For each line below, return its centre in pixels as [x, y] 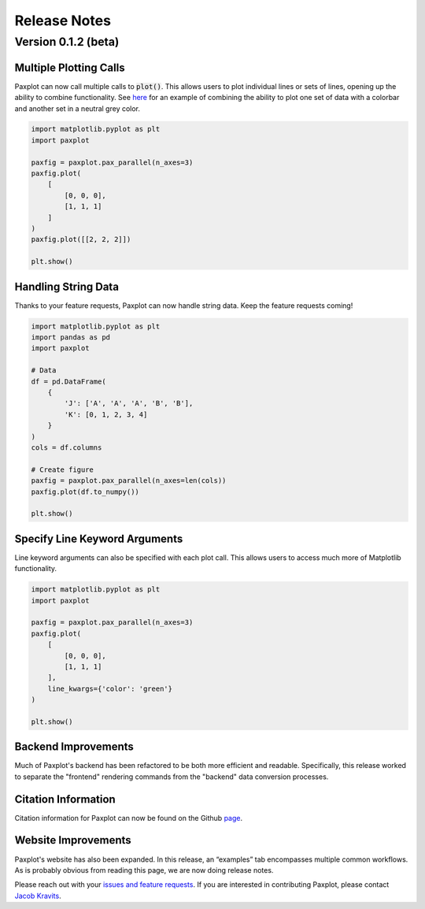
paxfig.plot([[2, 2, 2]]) [81, 239]
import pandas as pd [70, 338]
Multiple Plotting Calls [70, 67]
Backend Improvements [74, 747]
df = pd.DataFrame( [68, 381]
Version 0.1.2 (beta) [67, 42]
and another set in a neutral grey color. [78, 108]
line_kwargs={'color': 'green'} [110, 688]
